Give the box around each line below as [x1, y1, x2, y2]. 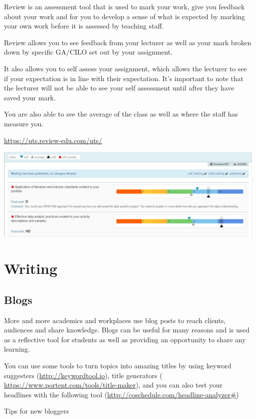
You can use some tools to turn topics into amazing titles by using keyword [4, 360, 231, 370]
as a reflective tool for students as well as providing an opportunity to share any [4, 334, 246, 344]
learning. [4, 344, 30, 354]
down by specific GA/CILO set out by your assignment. [4, 47, 173, 57]
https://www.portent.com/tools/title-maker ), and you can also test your [4, 380, 223, 390]
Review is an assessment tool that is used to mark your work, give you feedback [4, 1, 245, 11]
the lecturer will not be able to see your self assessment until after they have [4, 83, 234, 93]
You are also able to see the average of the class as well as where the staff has [4, 109, 238, 119]
